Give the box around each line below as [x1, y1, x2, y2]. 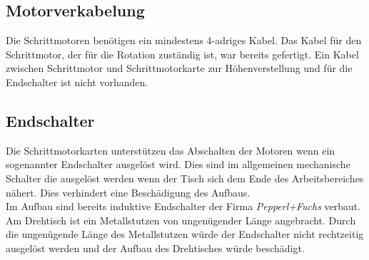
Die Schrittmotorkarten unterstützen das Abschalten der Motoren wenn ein [6, 142, 335, 157]
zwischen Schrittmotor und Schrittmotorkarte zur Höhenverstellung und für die [6, 61, 353, 76]
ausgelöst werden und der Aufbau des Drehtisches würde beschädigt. [6, 240, 305, 255]
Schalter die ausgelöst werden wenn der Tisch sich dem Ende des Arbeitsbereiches [6, 170, 364, 185]
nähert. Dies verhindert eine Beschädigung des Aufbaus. [6, 184, 251, 199]
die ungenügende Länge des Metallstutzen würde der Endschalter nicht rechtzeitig [6, 227, 364, 241]
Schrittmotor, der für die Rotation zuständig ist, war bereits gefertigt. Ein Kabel [6, 46, 359, 61]
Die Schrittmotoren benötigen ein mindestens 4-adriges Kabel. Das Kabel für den [6, 33, 362, 48]
